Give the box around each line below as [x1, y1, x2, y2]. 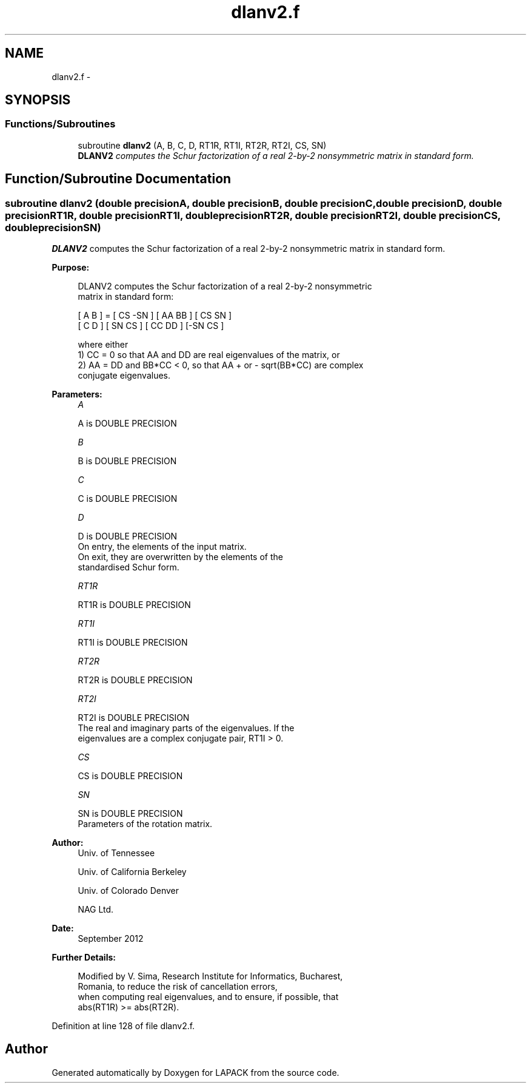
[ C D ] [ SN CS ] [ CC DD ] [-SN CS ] [78, 320, 224, 331]
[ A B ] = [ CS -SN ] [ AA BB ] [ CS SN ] [78, 310, 232, 321]
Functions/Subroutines [5, 118, 116, 130]
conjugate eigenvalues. [78, 370, 170, 381]
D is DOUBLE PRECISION [78, 531, 178, 542]
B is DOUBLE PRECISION [78, 456, 177, 467]
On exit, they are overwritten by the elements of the [78, 552, 283, 563]
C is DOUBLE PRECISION [78, 493, 178, 504]
